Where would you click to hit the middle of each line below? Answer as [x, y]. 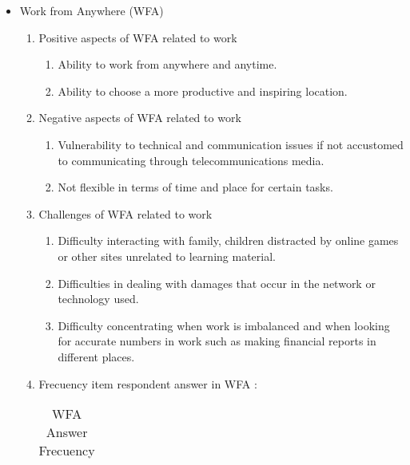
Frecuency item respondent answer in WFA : [148, 383]
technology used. [98, 299]
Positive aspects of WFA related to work [138, 37]
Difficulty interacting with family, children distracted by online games [228, 240]
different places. [96, 356]
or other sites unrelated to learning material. [167, 256]
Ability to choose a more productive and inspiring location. [203, 91]
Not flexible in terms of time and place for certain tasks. [195, 187]
